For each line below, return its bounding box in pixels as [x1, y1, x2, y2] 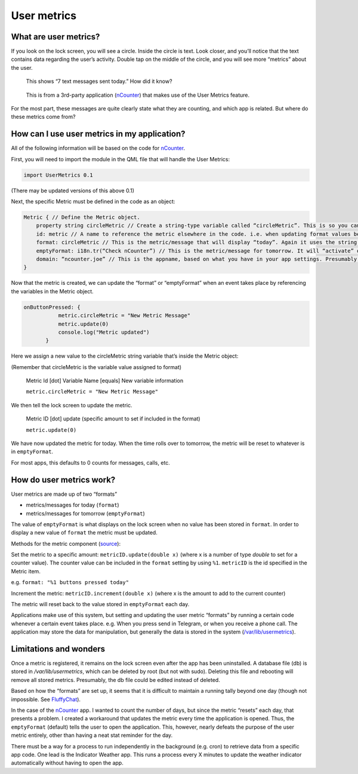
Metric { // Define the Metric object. [23, 214, 140, 221]
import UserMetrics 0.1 [23, 171, 94, 179]
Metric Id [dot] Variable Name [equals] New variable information [26, 377, 184, 385]
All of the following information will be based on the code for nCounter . [11, 145, 185, 152]
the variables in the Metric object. [11, 287, 94, 295]
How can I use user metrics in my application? [11, 129, 186, 139]
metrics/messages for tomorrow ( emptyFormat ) [26, 509, 146, 517]
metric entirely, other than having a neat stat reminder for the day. [11, 732, 173, 739]
